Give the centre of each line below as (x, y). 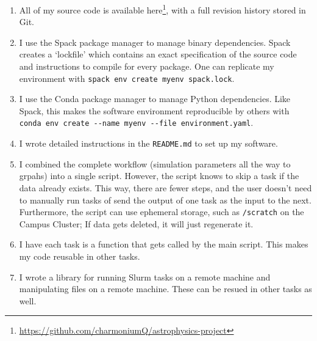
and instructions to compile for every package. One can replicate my (147, 66)
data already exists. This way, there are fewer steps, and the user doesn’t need (166, 187)
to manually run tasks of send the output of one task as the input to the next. (165, 200)
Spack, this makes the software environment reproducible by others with (154, 110)
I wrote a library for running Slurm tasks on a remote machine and (145, 277)
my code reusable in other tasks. (80, 256)
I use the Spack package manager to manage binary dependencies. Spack (155, 42)
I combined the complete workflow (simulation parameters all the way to (155, 163)
